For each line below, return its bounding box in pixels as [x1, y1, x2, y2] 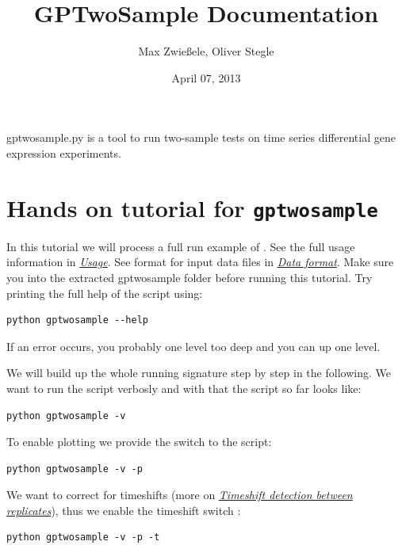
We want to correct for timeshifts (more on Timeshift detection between [6, 486, 353, 503]
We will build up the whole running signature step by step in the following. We [6, 364, 391, 381]
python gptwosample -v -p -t [6, 532, 160, 543]
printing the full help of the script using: [6, 284, 203, 301]
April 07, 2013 [171, 69, 241, 86]
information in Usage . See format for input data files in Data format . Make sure [6, 254, 394, 270]
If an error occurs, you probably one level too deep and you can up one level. [6, 337, 381, 354]
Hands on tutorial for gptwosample [6, 191, 378, 223]
